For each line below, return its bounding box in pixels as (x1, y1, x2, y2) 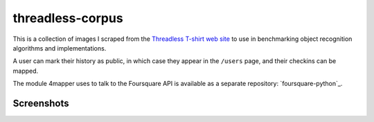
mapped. (12, 67, 39, 75)
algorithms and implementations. (12, 44, 107, 52)
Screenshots (12, 97, 69, 109)
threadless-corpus (12, 10, 124, 26)
